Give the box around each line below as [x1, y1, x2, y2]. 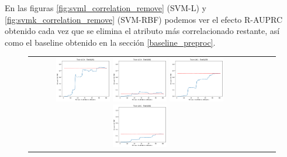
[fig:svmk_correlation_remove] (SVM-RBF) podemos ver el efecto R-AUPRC [5, 13, 283, 25]
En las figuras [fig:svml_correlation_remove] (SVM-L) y [5, 2, 206, 13]
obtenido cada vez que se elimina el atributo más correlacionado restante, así [5, 25, 280, 37]
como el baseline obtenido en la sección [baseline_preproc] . [5, 36, 216, 48]
